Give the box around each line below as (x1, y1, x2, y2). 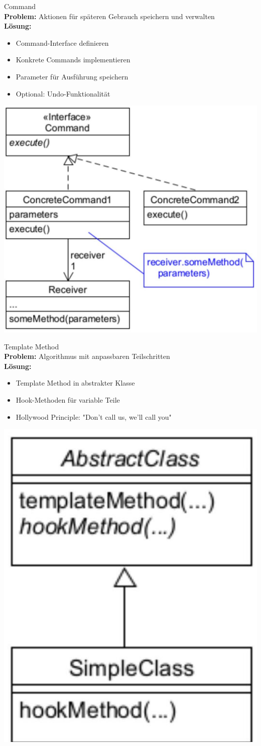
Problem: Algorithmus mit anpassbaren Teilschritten (4, 351, 170, 361)
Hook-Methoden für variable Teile (16, 394, 120, 405)
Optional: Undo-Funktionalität (16, 88, 110, 99)
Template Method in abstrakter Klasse (16, 378, 135, 388)
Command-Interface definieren (16, 37, 109, 48)
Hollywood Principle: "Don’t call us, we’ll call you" (16, 411, 172, 422)
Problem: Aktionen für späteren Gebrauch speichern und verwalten (4, 11, 215, 21)
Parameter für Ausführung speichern (16, 71, 128, 81)
